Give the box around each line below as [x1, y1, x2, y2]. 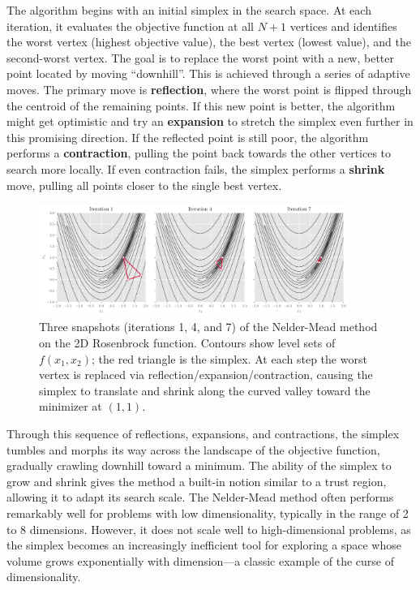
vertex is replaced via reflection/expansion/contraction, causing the [39, 366, 373, 383]
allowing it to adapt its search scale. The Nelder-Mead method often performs [6, 489, 394, 506]
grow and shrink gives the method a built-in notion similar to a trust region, [6, 472, 387, 489]
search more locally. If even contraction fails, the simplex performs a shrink [6, 160, 385, 177]
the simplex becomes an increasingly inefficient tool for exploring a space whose [6, 536, 401, 553]
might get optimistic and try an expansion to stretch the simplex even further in [6, 113, 414, 130]
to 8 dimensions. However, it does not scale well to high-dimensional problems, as [6, 520, 411, 537]
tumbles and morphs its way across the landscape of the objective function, [6, 441, 380, 458]
